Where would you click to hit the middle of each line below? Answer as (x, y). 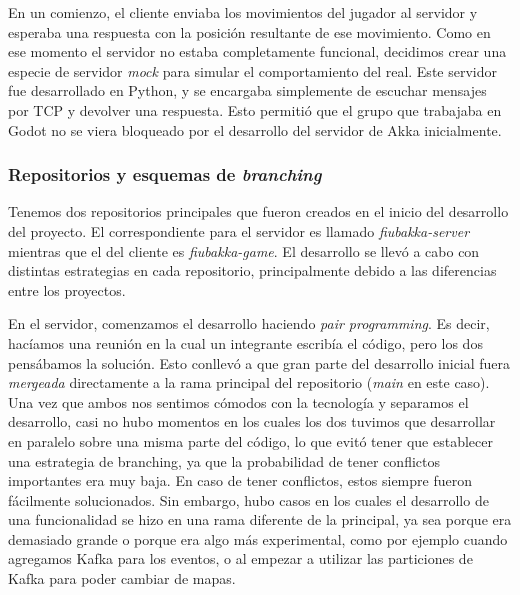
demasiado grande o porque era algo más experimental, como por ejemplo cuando (258, 538)
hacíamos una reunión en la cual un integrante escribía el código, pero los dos (245, 342)
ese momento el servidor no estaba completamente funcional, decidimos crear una (257, 51)
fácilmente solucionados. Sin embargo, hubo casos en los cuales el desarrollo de (248, 499)
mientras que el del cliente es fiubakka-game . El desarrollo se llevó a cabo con (244, 250)
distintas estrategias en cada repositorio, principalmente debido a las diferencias (252, 270)
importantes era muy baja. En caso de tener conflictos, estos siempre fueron (240, 480)
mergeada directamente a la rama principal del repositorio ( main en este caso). (249, 382)
